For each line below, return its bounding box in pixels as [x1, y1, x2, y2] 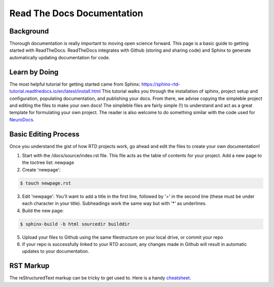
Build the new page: [22, 207, 64, 213]
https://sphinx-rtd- [141, 81, 181, 87]
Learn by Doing [9, 67, 59, 76]
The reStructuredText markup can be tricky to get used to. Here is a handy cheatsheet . [9, 275, 191, 281]
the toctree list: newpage [22, 160, 75, 166]
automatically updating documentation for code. [9, 54, 110, 60]
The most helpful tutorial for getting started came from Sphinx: [9, 81, 141, 87]
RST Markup [9, 262, 50, 270]
